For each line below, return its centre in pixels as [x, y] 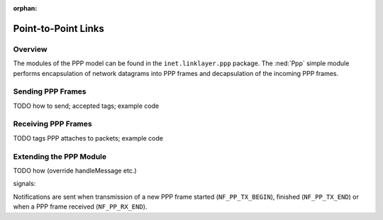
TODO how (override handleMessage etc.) [75, 170]
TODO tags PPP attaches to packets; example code [88, 138]
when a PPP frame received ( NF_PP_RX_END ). [80, 207]
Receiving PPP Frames [52, 124]
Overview [30, 49]
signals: [24, 184]
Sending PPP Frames [50, 92]
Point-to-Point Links [59, 28]
